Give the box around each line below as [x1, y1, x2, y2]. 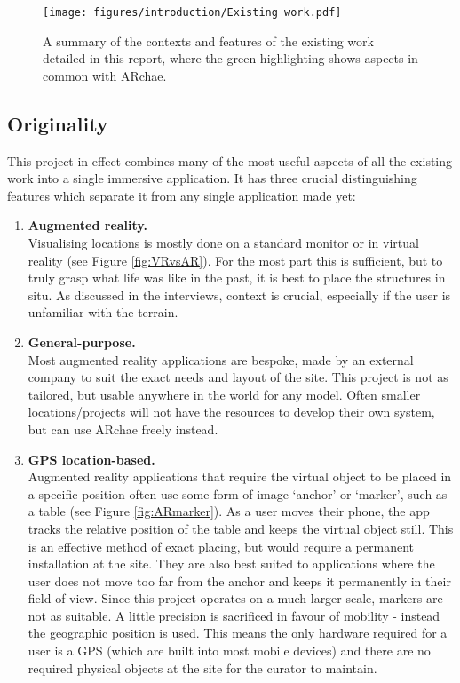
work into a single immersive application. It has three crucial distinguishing [7, 169, 417, 187]
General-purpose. [28, 332, 136, 351]
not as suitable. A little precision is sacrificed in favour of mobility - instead [28, 606, 440, 624]
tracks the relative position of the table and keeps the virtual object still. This [28, 519, 454, 537]
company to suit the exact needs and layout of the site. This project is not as [28, 368, 448, 386]
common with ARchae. [43, 66, 167, 84]
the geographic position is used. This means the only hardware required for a [28, 623, 448, 642]
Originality [7, 109, 108, 137]
